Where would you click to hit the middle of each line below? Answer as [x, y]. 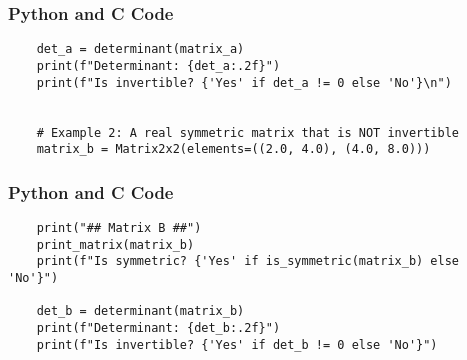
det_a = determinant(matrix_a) [140, 49]
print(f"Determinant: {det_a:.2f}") [158, 65]
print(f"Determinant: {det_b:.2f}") [158, 327]
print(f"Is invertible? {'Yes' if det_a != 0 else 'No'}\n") [244, 82]
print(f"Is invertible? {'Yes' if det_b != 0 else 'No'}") [237, 344]
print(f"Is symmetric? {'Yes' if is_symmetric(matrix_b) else [248, 261]
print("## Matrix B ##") [119, 228]
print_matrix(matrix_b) [115, 244]
